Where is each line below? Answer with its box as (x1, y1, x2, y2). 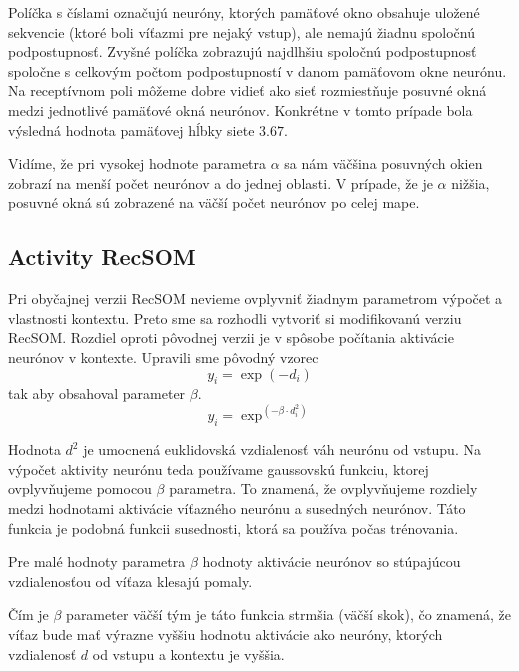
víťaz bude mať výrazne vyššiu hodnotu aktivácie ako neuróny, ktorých (8, 623, 443, 644)
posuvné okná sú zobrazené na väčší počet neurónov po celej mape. (8, 192, 420, 213)
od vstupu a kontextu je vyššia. (92, 643, 285, 664)
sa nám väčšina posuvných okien (284, 153, 483, 174)
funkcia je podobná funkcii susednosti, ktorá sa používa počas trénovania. (8, 517, 459, 538)
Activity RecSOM (8, 241, 196, 272)
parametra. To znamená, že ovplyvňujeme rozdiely (169, 478, 478, 499)
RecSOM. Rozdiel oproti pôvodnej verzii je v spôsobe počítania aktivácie (8, 327, 454, 348)
